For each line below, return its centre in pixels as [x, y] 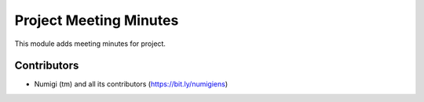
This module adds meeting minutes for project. [90, 44]
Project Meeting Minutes [97, 20]
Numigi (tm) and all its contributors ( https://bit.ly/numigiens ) [131, 84]
